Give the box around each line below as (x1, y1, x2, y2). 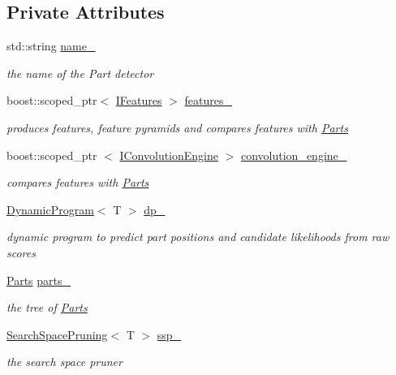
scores (6, 244, 36, 261)
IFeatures (115, 92, 162, 109)
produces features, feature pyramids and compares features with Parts (6, 119, 348, 136)
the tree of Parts (6, 299, 88, 316)
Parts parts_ (6, 271, 71, 288)
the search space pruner (6, 353, 123, 370)
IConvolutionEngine (119, 146, 218, 163)
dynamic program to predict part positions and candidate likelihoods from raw (6, 228, 390, 245)
